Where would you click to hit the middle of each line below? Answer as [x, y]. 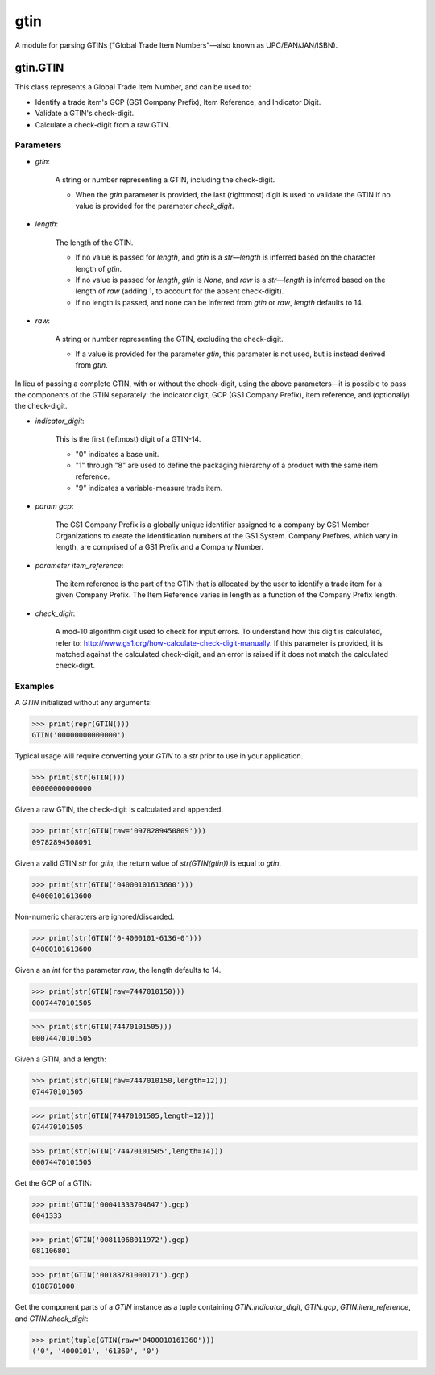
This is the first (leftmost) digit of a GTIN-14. [128, 439]
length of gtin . [99, 268]
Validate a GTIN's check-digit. [85, 114]
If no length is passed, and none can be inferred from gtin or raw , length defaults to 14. [220, 302]
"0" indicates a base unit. [117, 454]
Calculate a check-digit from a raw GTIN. [103, 124]
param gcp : [54, 506]
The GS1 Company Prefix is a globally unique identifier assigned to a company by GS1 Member [212, 525]
